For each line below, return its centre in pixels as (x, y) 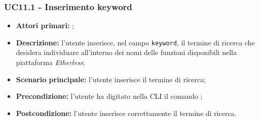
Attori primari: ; (45, 25)
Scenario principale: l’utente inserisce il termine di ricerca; (111, 79)
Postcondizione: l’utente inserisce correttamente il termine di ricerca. (126, 113)
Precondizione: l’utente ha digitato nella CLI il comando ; (109, 96)
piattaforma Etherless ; (50, 62)
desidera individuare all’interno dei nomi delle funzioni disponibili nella (126, 52)
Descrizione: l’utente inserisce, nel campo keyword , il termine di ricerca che (135, 42)
